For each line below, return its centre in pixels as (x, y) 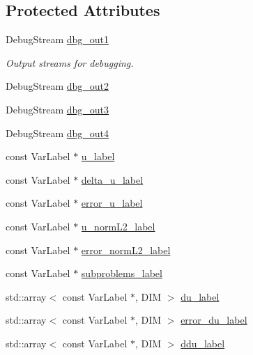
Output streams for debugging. (70, 62)
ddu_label (203, 343)
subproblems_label (122, 273)
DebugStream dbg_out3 (58, 109)
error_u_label (112, 203)
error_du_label (214, 320)
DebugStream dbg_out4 (58, 133)
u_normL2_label (118, 226)
